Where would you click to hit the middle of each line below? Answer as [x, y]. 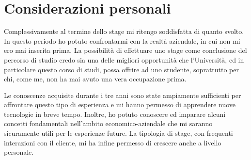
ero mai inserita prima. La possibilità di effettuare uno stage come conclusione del [125, 50]
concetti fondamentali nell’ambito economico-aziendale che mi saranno [108, 123]
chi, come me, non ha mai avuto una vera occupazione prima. [95, 79]
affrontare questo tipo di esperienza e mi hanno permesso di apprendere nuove [120, 104]
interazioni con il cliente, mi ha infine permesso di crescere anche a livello [113, 142]
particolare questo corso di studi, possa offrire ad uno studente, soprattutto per [122, 69]
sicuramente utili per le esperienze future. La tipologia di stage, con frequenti [118, 133]
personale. [19, 152]
